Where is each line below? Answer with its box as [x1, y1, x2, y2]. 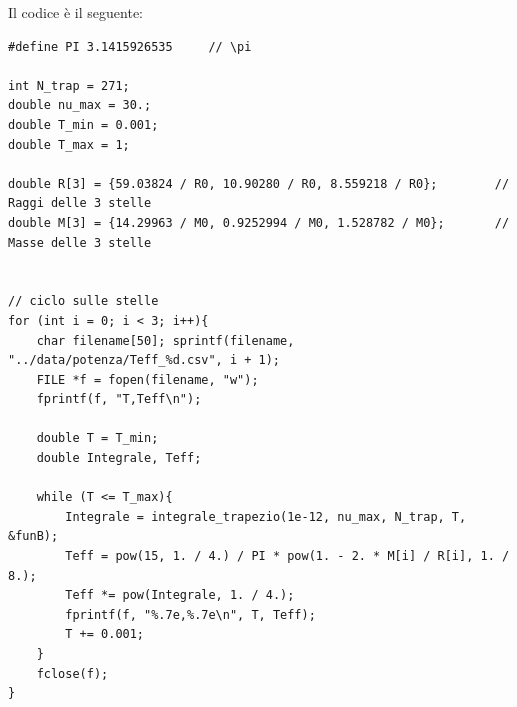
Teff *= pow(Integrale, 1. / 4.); [65, 588, 295, 603]
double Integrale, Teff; [36, 451, 202, 466]
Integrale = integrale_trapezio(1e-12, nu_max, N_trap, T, [65, 509, 467, 524]
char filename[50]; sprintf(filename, [36, 333, 295, 348]
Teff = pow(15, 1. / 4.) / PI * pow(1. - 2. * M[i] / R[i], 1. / [65, 549, 510, 564]
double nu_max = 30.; [8, 98, 152, 113]
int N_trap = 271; [8, 78, 130, 93]
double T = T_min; [36, 431, 159, 446]
